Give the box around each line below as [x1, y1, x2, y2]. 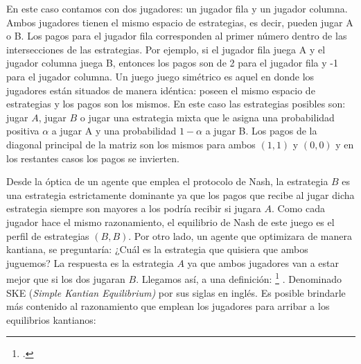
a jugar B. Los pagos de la [205, 123, 317, 138]
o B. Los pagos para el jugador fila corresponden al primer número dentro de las [6, 28, 347, 43]
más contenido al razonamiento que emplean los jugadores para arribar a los [6, 299, 330, 313]
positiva [6, 123, 39, 138]
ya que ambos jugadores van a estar [187, 255, 340, 270]
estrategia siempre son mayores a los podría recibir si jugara [6, 201, 261, 216]
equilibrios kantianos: [6, 312, 96, 327]
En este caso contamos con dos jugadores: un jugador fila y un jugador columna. [6, 1, 348, 15]
